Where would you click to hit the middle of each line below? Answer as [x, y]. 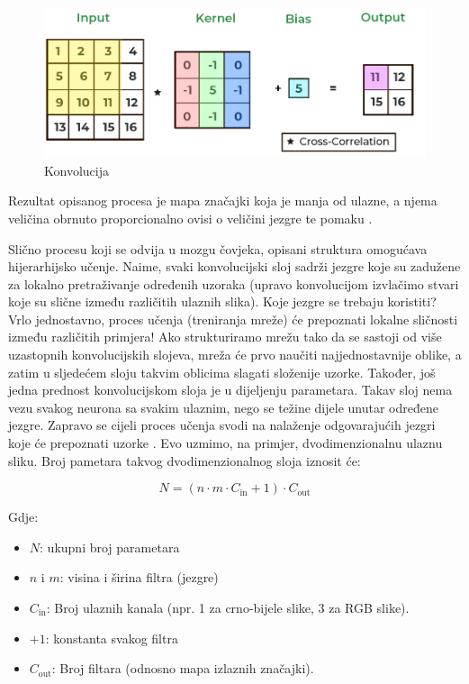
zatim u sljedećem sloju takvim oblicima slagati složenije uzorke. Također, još [222, 372]
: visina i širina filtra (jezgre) [139, 577]
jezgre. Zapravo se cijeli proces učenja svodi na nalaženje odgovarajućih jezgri [222, 425]
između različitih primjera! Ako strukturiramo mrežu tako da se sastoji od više [225, 337]
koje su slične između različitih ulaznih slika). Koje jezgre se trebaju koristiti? [222, 301]
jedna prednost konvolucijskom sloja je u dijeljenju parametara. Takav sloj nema [230, 390]
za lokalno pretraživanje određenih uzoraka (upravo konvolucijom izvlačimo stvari [234, 283]
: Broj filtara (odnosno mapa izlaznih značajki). [183, 668]
